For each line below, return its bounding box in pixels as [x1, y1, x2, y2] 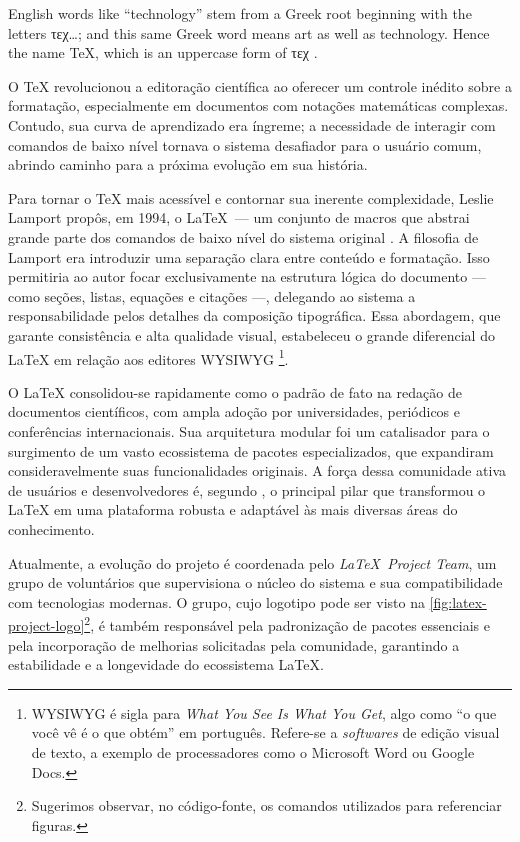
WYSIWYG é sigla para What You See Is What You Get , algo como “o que [31, 702, 497, 723]
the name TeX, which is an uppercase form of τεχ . [8, 42, 318, 63]
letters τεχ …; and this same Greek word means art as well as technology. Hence [8, 22, 490, 43]
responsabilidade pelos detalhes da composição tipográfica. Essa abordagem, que [8, 305, 501, 326]
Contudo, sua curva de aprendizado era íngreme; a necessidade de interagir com [8, 114, 496, 135]
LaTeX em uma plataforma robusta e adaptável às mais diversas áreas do [8, 499, 458, 520]
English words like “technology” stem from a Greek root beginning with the [8, 3, 472, 23]
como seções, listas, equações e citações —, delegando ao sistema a [8, 285, 416, 306]
